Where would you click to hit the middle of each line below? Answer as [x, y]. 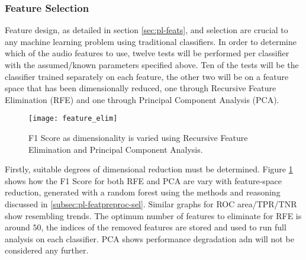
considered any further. [47, 250]
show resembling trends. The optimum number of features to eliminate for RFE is [153, 215]
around [17, 227]
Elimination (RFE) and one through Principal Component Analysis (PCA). [142, 99]
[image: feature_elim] [73, 119]
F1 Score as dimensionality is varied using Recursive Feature [138, 138]
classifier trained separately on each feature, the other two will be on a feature [147, 76]
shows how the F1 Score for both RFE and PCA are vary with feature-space [144, 180]
